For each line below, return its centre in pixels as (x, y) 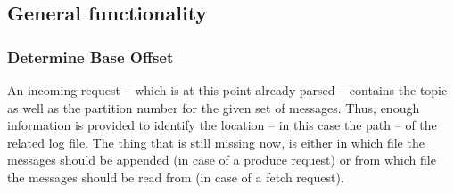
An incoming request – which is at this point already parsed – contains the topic (227, 90)
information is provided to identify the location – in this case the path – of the (222, 125)
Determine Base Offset (91, 56)
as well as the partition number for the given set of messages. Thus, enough (214, 107)
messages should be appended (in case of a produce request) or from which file (222, 160)
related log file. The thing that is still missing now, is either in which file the (216, 142)
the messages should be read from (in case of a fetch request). (176, 177)
